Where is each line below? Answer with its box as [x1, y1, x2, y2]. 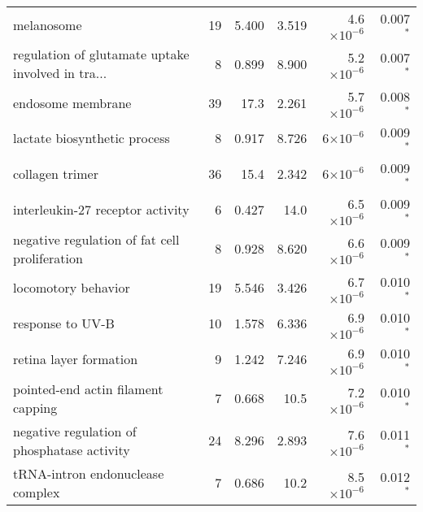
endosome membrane [13, 93, 132, 112]
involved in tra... [13, 63, 107, 82]
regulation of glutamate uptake [13, 45, 190, 63]
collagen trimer [13, 164, 98, 184]
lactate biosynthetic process [13, 128, 170, 148]
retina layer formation [13, 349, 138, 369]
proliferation [13, 248, 83, 267]
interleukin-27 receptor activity [13, 200, 190, 219]
